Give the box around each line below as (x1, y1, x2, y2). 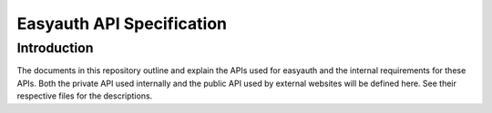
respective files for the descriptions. (16, 90, 153, 101)
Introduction (16, 40, 94, 56)
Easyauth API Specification (16, 14, 228, 33)
